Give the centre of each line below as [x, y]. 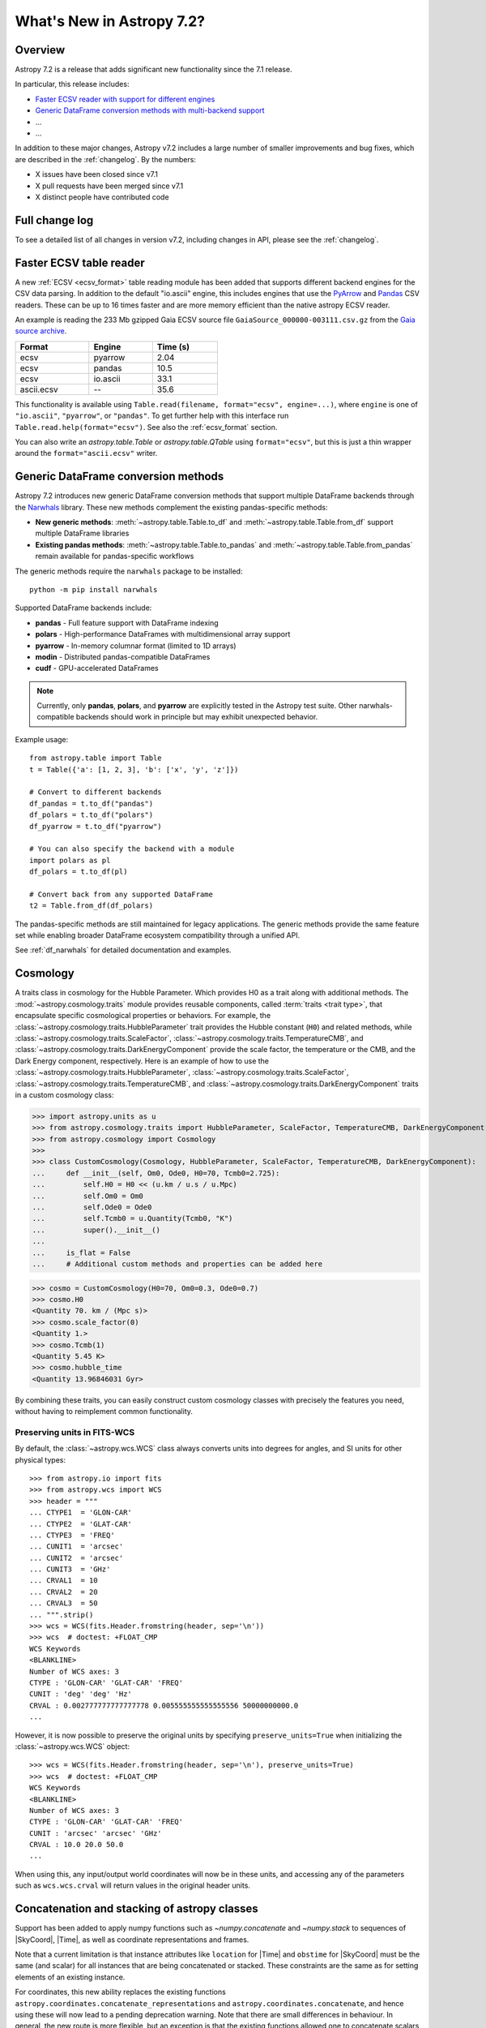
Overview [40, 50]
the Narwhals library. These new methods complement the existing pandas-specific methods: [171, 507]
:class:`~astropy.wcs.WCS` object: [72, 1746]
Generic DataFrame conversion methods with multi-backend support [150, 110]
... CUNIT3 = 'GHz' [70, 1569]
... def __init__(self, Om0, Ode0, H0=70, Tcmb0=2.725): [156, 1173]
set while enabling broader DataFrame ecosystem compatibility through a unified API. [158, 935]
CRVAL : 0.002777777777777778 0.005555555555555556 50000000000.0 [164, 1705]
